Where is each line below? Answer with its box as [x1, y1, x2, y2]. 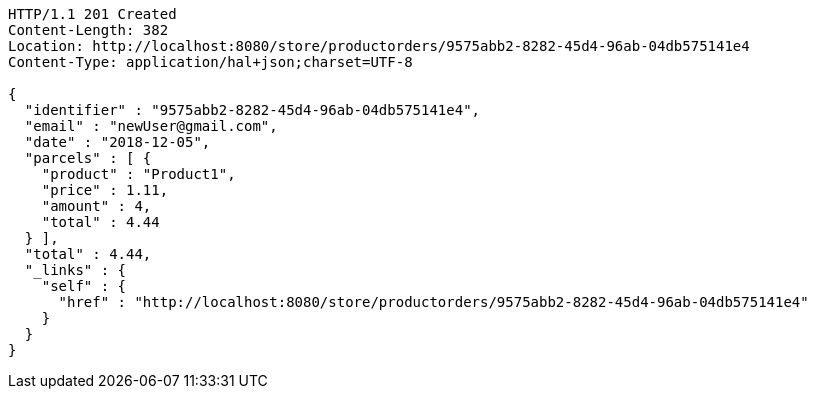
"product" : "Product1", [41, 166, 236, 182]
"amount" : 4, [41, 198, 152, 214]
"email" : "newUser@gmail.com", [24, 118, 278, 134]
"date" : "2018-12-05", [24, 134, 211, 150]
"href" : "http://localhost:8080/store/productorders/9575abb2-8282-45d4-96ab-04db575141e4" [58, 294, 809, 310]
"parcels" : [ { [24, 150, 152, 166]
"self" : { [41, 278, 127, 294]
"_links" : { [24, 262, 127, 278]
